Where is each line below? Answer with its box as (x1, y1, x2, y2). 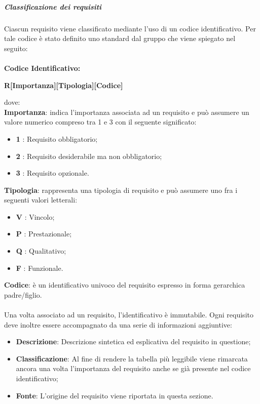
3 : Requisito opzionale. (16, 168, 89, 178)
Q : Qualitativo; (16, 246, 66, 256)
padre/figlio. (4, 289, 42, 300)
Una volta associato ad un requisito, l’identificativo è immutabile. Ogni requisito (4, 309, 253, 320)
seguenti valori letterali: (4, 194, 78, 205)
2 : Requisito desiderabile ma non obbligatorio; (16, 150, 162, 161)
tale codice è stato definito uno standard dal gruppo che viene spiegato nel (4, 33, 236, 44)
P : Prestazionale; (16, 228, 72, 239)
